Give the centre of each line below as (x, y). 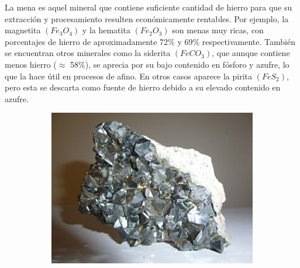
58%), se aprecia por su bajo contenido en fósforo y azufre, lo (180, 64)
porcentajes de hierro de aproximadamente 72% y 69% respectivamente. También (150, 41)
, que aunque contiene (251, 53)
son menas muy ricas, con (218, 30)
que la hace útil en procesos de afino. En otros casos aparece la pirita (129, 76)
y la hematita (106, 30)
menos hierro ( (31, 64)
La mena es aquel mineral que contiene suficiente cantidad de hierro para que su (149, 7)
